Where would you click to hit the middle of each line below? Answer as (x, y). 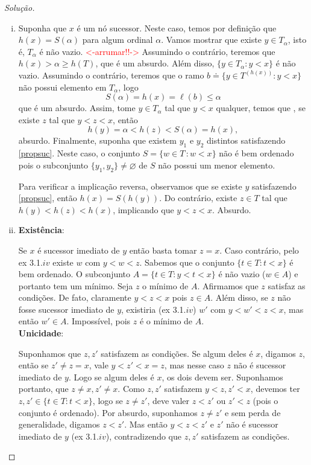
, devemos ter (275, 389)
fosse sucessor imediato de (66, 309)
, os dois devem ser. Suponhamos (222, 377)
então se (33, 365)
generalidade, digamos (59, 424)
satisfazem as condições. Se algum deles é (177, 353)
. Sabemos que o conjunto (187, 262)
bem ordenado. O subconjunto (74, 274)
